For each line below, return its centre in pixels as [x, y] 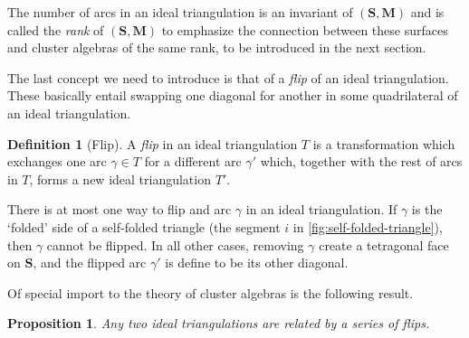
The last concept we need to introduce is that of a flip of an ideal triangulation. [228, 77]
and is [427, 12]
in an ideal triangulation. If [321, 209]
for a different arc [193, 161]
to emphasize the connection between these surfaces [305, 29]
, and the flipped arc [90, 263]
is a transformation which [384, 143]
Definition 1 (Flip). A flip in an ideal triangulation [153, 143]
